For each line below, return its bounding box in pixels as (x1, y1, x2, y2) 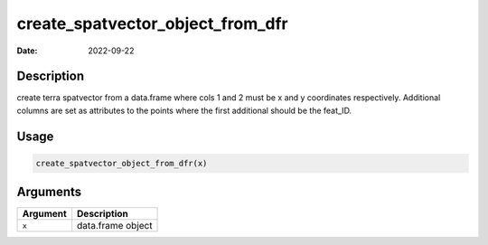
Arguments (16, 184, 82, 200)
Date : (16, 45, 38, 56)
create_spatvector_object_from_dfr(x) (35, 158, 208, 168)
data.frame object (77, 220, 153, 232)
